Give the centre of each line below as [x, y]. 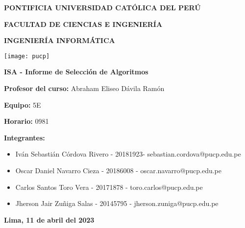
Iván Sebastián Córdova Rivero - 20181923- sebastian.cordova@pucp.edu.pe [128, 154]
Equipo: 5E [23, 104]
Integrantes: [24, 137]
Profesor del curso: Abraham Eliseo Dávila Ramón [84, 88]
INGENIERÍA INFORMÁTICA [60, 40]
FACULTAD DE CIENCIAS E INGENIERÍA [83, 24]
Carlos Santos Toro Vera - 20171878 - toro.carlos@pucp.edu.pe [109, 187]
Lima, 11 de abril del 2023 [49, 219]
